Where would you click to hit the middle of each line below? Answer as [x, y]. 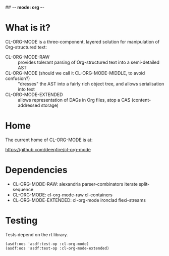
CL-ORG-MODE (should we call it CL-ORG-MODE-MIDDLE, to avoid [75, 73]
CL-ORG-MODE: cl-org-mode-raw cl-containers [62, 195]
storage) [50, 105]
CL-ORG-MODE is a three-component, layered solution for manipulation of [82, 41]
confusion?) [18, 78]
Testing [21, 221]
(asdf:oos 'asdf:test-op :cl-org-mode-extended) [57, 248]
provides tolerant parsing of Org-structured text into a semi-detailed [89, 62]
